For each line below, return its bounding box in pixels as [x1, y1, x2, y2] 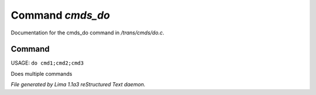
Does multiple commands [11, 70, 73, 77]
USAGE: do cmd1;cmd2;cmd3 [11, 59, 84, 66]
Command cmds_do [11, 9, 111, 22]
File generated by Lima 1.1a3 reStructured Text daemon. [11, 81, 146, 88]
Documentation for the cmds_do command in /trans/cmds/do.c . [11, 29, 164, 36]
